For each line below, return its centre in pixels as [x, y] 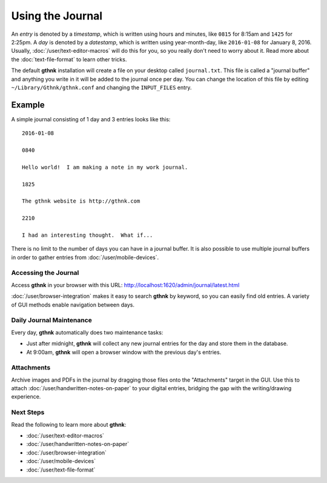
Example [28, 105]
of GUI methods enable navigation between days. [73, 305]
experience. [26, 397]
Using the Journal [57, 16]
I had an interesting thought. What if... [88, 235]
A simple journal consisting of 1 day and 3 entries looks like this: [91, 119]
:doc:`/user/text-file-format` [61, 470]
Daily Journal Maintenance [51, 320]
